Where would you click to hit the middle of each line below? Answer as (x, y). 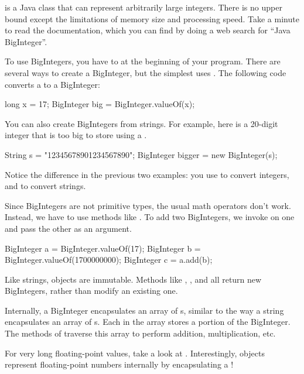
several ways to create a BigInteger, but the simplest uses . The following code (146, 72)
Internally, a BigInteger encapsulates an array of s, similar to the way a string (144, 310)
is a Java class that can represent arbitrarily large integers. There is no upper (144, 7)
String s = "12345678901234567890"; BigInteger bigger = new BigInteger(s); (141, 154)
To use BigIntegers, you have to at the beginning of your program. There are (143, 61)
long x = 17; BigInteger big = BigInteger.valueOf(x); (100, 104)
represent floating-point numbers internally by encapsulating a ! (119, 364)
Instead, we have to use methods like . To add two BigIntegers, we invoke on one (150, 217)
